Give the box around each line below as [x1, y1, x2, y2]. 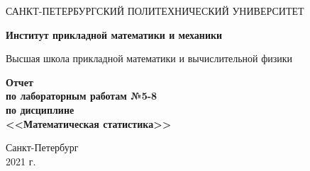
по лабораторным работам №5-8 [6, 88, 157, 103]
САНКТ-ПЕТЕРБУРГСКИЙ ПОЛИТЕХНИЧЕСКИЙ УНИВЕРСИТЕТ [6, 4, 304, 18]
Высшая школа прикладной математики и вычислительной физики [6, 51, 293, 66]
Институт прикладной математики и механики [6, 27, 223, 42]
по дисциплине [6, 102, 74, 117]
